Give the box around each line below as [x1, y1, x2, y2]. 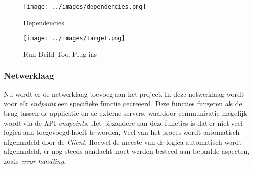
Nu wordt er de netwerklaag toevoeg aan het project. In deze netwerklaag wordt [4, 88, 244, 99]
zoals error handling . [4, 155, 66, 166]
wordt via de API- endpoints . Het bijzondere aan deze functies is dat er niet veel [4, 117, 243, 127]
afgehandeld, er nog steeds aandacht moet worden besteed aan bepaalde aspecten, [4, 146, 250, 156]
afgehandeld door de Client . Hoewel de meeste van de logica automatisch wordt [4, 136, 242, 147]
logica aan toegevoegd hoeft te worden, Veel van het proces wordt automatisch [4, 127, 240, 137]
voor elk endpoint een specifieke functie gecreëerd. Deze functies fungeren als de [4, 98, 242, 108]
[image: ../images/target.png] [23, 35, 125, 42]
